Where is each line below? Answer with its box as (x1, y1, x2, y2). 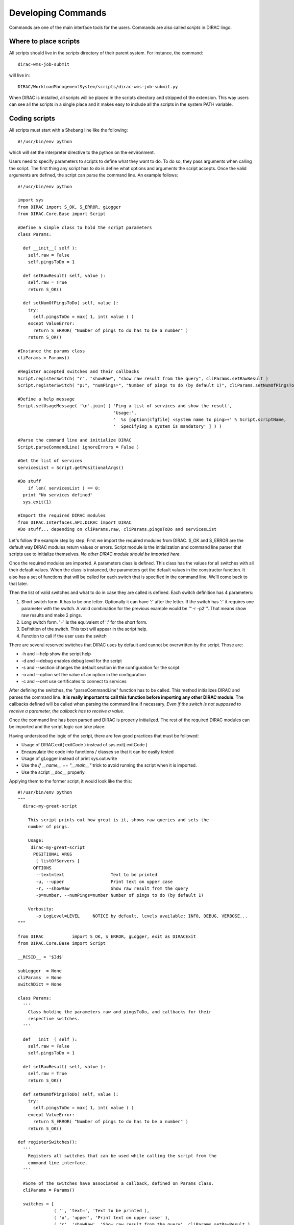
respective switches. (27, 1016, 80, 1022)
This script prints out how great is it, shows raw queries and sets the (27, 817, 209, 823)
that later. (9, 581, 28, 587)
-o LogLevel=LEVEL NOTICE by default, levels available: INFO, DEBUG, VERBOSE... (36, 913, 248, 919)
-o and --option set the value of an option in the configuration (21, 671, 146, 677)
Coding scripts (9, 114, 55, 122)
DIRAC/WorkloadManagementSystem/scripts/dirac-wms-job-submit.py (18, 84, 178, 89)
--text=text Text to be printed (36, 872, 158, 878)
